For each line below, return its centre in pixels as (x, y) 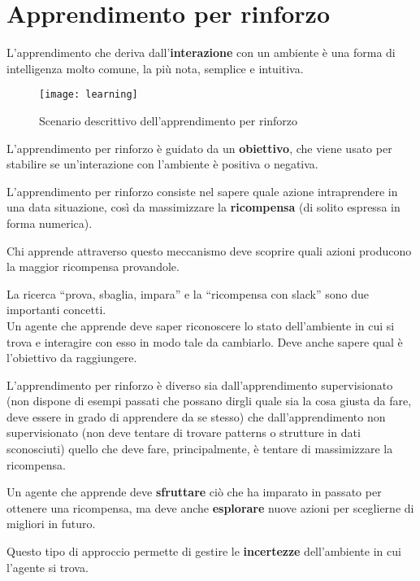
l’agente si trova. (48, 567)
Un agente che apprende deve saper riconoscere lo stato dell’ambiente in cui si (201, 325)
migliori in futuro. (51, 524)
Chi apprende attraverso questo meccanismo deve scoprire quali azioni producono (209, 250)
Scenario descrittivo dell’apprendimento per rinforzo (169, 120)
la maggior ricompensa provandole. (93, 266)
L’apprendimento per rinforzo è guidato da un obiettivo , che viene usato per (199, 148)
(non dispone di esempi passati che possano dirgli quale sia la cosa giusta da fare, (209, 401)
